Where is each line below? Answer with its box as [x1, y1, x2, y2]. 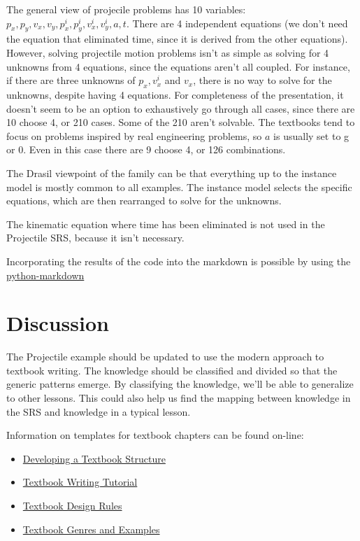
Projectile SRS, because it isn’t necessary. [6, 230, 185, 245]
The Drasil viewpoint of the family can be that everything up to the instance [6, 165, 337, 180]
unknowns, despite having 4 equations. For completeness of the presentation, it [6, 87, 344, 101]
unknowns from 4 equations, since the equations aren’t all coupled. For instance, [6, 59, 350, 73]
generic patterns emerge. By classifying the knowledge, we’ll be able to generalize [6, 377, 354, 391]
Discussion [6, 309, 109, 337]
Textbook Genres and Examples [22, 521, 160, 536]
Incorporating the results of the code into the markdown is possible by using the [6, 253, 351, 268]
